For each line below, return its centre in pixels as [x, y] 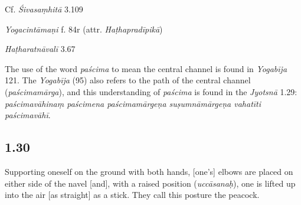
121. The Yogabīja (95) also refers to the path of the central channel [128, 80]
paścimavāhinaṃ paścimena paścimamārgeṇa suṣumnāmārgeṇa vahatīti [133, 103]
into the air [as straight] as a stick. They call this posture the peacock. [132, 195]
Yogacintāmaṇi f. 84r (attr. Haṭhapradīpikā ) [84, 29]
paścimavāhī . [28, 115]
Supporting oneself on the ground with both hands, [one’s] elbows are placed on [149, 171]
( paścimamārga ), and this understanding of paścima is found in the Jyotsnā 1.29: [151, 91]
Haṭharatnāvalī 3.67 [40, 49]
